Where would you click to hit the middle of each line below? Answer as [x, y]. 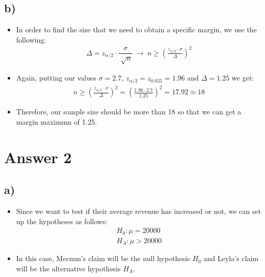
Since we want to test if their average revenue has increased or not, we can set [139, 211]
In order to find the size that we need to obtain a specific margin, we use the [136, 29]
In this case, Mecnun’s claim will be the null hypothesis [103, 258]
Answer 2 [38, 157]
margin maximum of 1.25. [57, 121]
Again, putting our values [56, 78]
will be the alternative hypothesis [68, 268]
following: [31, 39]
